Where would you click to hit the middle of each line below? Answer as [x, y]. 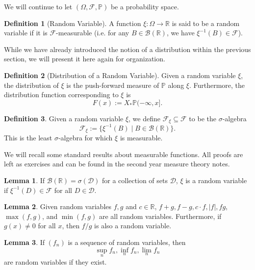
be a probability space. [145, 6]
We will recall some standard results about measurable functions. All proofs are [124, 154]
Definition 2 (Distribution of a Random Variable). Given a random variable [120, 75]
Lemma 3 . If [25, 242]
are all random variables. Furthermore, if [160, 216]
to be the [203, 118]
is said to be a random [206, 23]
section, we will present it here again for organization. [85, 59]
